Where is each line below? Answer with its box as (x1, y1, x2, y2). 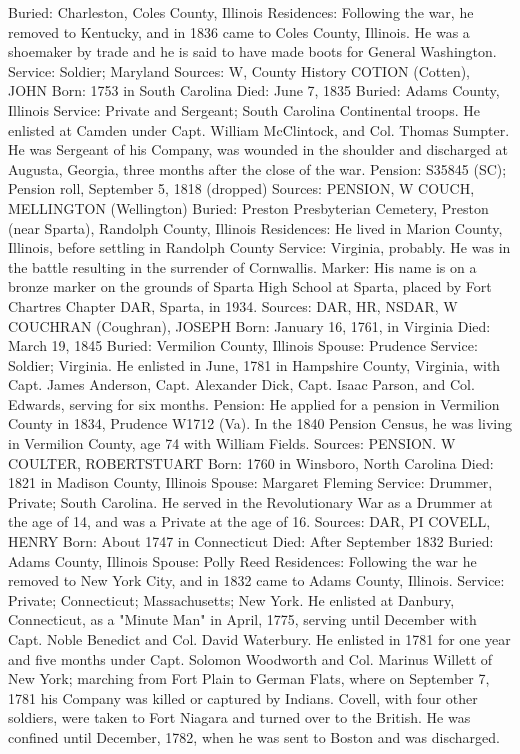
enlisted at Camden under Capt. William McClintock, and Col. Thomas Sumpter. (8, 119, 510, 140)
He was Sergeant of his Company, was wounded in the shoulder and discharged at (8, 139, 508, 160)
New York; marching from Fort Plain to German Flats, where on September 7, (8, 668, 490, 689)
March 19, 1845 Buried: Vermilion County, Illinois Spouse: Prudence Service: (8, 335, 478, 356)
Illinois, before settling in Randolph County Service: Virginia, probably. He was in (8, 237, 511, 258)
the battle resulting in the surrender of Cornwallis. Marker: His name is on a (8, 256, 477, 277)
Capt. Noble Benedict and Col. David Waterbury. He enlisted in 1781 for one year (8, 629, 511, 649)
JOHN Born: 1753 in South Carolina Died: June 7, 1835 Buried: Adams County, (8, 80, 500, 101)
